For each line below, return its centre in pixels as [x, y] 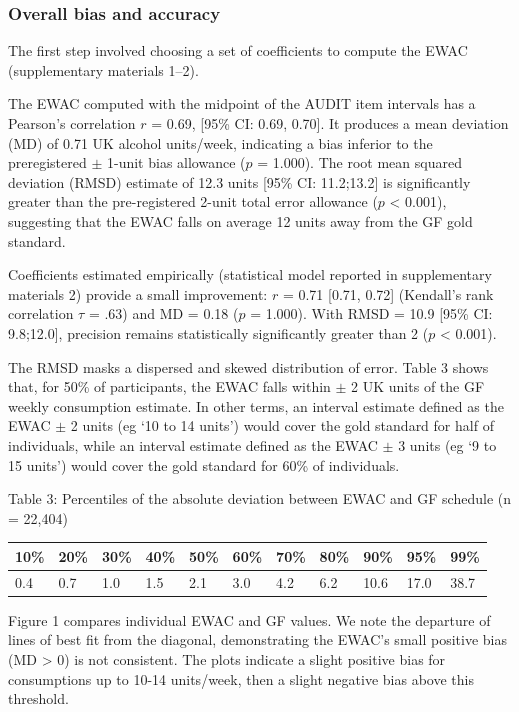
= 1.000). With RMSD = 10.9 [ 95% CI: [371, 313]
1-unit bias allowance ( [176, 162]
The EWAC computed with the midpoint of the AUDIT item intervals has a [242, 103]
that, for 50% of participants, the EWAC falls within [169, 386]
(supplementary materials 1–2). [103, 69]
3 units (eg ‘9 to [447, 444]
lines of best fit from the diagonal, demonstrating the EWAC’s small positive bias [257, 639]
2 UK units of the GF [418, 386]
